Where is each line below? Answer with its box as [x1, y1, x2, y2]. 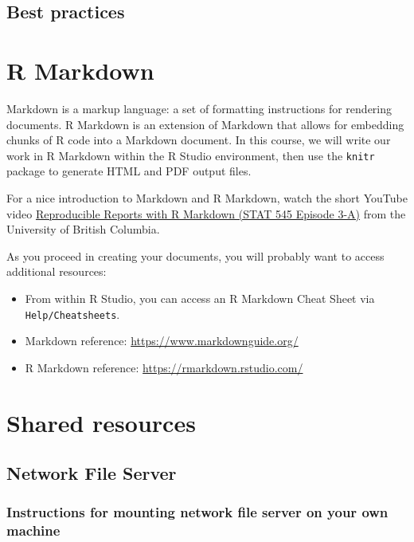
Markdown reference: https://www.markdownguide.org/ [25, 332, 299, 349]
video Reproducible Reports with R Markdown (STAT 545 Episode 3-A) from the [6, 205, 406, 222]
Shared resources [6, 406, 196, 438]
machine [6, 520, 61, 540]
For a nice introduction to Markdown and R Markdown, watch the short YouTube [6, 189, 408, 206]
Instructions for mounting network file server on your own [6, 502, 389, 522]
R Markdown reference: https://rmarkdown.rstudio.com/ [25, 359, 303, 375]
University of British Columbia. [6, 221, 160, 238]
